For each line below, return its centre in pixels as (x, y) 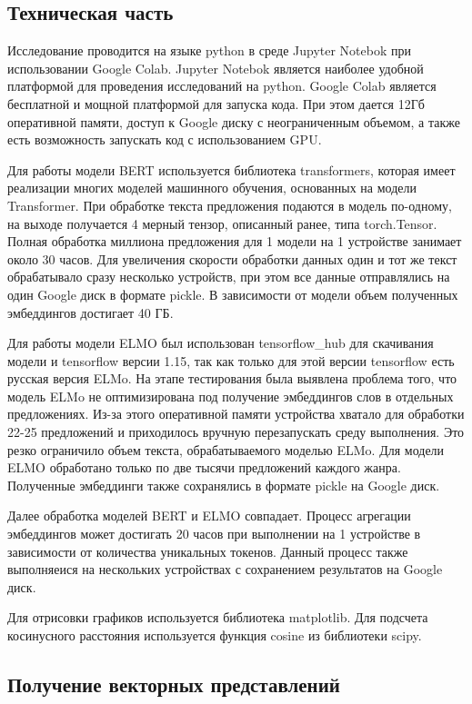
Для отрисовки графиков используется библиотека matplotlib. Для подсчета (218, 617)
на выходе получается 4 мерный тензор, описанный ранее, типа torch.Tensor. (222, 223)
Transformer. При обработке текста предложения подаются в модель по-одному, (230, 205)
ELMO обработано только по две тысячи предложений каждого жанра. (204, 467)
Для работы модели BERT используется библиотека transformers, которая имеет (231, 169)
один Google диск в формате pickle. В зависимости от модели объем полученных (233, 294)
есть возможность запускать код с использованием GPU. (165, 139)
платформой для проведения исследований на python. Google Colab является (222, 86)
